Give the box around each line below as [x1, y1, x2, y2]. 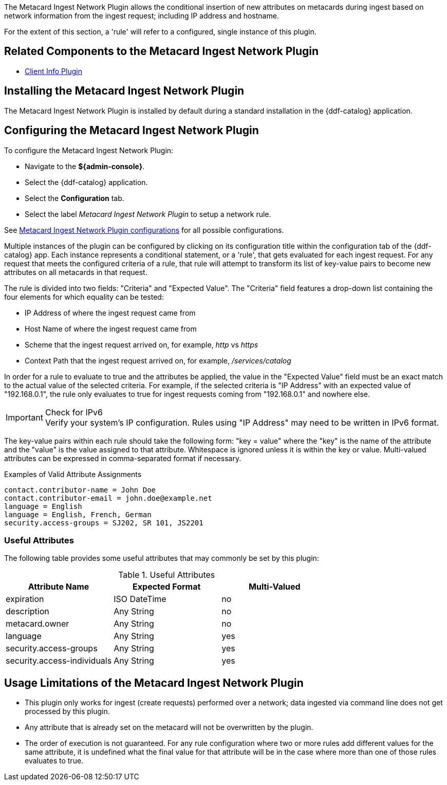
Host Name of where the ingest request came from [25, 324, 197, 333]
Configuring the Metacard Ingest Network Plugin [4, 124, 259, 137]
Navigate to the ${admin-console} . [25, 161, 145, 171]
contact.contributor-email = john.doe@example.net [4, 494, 212, 502]
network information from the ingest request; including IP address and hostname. [4, 11, 279, 20]
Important [6, 412, 43, 423]
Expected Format [133, 581, 201, 592]
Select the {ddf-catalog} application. [25, 177, 148, 187]
